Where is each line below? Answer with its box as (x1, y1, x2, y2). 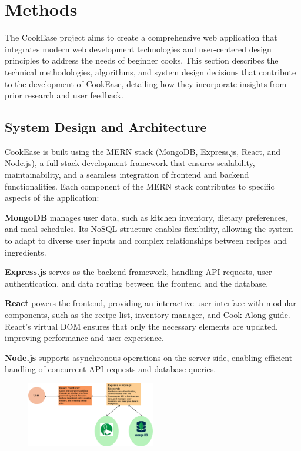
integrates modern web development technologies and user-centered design (5, 42, 272, 55)
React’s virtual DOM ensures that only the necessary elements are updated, (5, 320, 278, 332)
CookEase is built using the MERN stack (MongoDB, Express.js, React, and (5, 145, 280, 157)
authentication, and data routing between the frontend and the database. (5, 277, 269, 289)
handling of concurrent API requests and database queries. (5, 363, 216, 375)
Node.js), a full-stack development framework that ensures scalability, (5, 157, 255, 169)
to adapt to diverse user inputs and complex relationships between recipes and (5, 234, 287, 247)
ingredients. (5, 246, 46, 258)
